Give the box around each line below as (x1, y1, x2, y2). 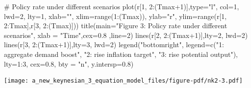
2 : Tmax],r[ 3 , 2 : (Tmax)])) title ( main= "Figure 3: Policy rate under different (4, 20, 227, 31)
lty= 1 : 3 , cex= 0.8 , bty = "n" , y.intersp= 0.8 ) (4, 58, 134, 69)
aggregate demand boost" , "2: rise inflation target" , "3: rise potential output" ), (4, 49, 238, 59)
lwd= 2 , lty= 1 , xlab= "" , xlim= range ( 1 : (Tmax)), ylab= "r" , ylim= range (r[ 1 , (4, 11, 227, 21)
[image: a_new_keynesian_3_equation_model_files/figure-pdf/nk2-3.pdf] (4, 77, 243, 85)
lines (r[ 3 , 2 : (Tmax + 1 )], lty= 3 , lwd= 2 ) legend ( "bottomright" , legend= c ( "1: (4, 39, 224, 50)
